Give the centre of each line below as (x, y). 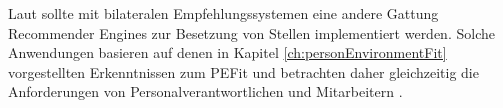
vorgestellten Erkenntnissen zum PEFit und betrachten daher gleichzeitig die (243, 71)
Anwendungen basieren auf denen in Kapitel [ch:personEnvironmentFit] (227, 52)
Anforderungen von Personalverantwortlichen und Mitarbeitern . (205, 91)
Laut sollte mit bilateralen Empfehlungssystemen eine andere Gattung (223, 13)
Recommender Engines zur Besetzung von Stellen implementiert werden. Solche (251, 32)
